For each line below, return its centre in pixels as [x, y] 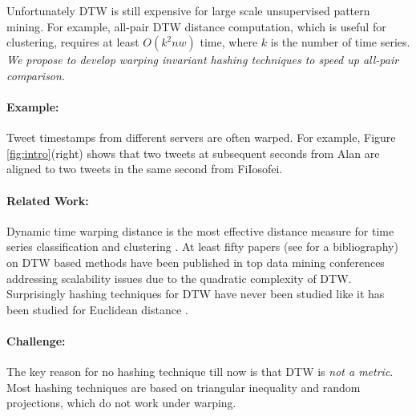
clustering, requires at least [73, 42]
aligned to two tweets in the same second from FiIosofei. [145, 169]
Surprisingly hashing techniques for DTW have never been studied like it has [196, 294]
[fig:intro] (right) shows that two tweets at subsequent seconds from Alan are [193, 153]
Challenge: [36, 340]
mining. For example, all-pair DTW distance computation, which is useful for [196, 26]
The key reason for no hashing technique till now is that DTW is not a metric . [200, 372]
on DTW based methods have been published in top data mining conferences [196, 262]
